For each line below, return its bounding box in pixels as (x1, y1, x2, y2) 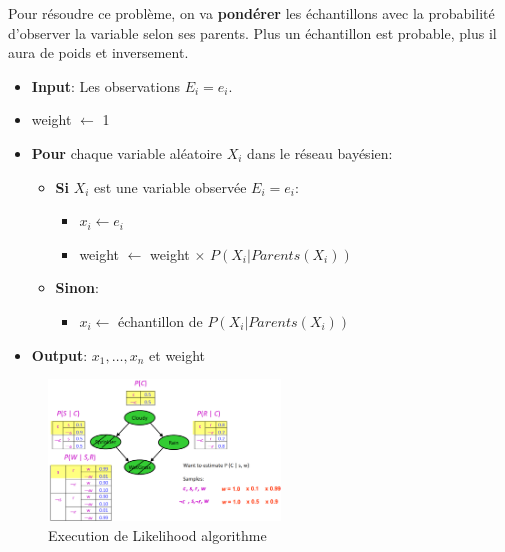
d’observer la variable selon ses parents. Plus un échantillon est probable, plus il (8, 22, 497, 43)
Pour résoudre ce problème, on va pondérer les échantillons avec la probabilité (8, 3, 495, 23)
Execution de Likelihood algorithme (48, 524, 267, 545)
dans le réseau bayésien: (247, 142, 393, 163)
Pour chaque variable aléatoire (31, 142, 223, 163)
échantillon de (117, 310, 203, 331)
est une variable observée (94, 176, 247, 197)
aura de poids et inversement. (8, 42, 189, 63)
